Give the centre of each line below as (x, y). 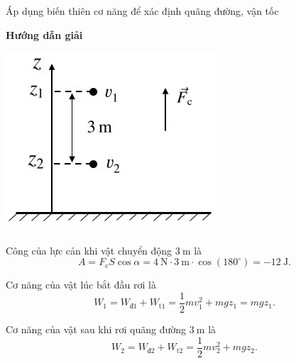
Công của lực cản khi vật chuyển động (89, 250)
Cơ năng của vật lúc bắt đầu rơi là (81, 285)
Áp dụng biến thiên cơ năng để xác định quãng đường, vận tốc (142, 11)
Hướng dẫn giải (44, 34)
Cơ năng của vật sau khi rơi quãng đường (96, 329)
